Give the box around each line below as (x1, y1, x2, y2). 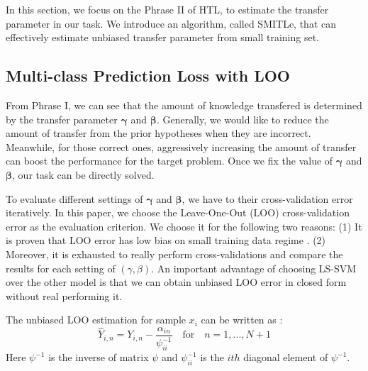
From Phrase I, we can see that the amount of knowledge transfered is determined (6, 97, 362, 112)
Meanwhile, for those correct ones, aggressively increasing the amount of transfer (6, 139, 357, 154)
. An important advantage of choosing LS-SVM (151, 260, 357, 275)
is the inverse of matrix (48, 350, 149, 365)
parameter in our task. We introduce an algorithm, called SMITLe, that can (6, 16, 336, 31)
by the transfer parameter (6, 111, 118, 126)
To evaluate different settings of (6, 191, 143, 206)
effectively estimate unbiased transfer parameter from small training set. (6, 30, 319, 45)
